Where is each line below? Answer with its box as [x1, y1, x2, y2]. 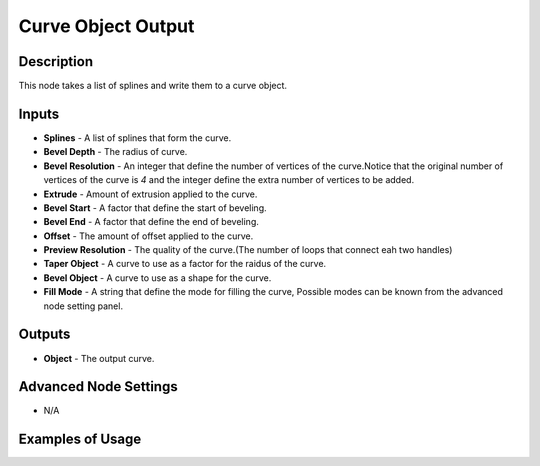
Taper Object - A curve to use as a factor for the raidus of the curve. [43, 258, 327, 270]
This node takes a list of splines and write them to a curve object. [18, 80, 288, 92]
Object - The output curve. [43, 352, 155, 364]
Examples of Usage [18, 431, 142, 448]
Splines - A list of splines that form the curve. [43, 131, 232, 144]
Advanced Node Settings [18, 378, 179, 395]
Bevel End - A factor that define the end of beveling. [43, 216, 259, 228]
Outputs [18, 326, 71, 343]
